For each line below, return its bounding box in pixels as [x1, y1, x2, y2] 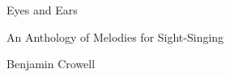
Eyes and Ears [6, 2, 78, 18]
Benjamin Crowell [6, 55, 96, 72]
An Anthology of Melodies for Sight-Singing [6, 28, 224, 45]
